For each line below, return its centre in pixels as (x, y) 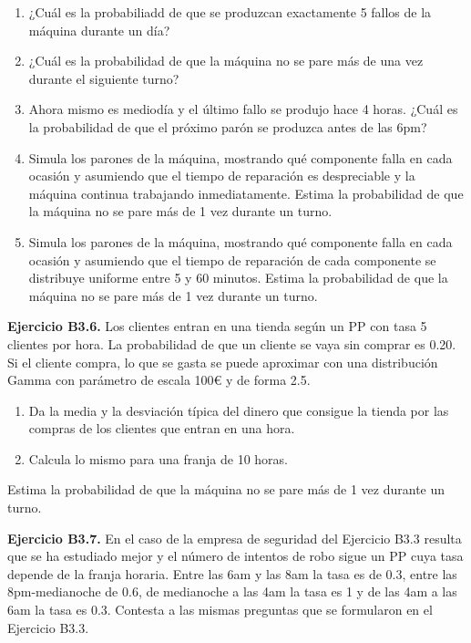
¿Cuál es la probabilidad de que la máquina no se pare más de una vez (226, 61)
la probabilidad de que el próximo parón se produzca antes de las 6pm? (228, 126)
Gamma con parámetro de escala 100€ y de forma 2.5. (159, 380)
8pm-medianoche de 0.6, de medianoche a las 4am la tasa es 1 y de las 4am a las (232, 591)
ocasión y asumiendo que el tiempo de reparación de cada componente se (232, 259)
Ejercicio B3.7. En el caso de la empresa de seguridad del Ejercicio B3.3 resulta (235, 538)
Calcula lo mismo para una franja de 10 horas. (158, 458)
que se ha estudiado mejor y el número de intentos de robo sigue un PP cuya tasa (235, 556)
